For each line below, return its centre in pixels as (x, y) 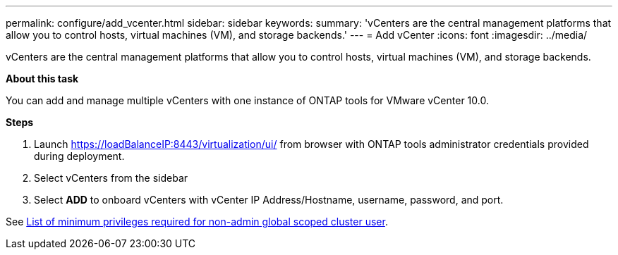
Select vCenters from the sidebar (111, 178)
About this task (42, 79)
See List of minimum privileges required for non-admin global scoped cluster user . (197, 222)
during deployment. (79, 156)
